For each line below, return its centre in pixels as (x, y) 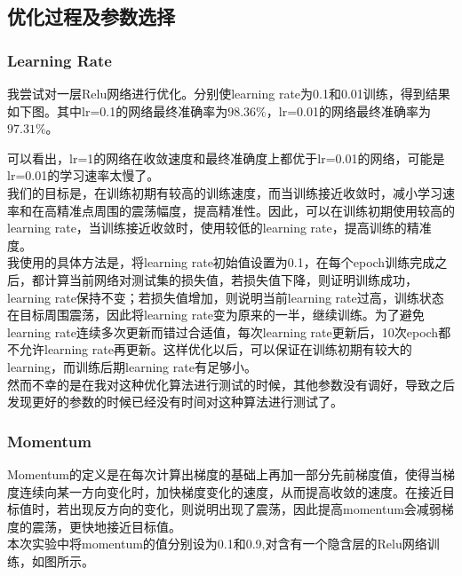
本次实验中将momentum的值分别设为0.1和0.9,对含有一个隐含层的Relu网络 (217, 544)
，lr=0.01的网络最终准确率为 (348, 110)
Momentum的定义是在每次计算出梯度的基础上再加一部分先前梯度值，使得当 (225, 473)
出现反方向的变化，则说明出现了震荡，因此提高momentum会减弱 (255, 509)
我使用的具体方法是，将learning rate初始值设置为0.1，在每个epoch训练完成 (221, 262)
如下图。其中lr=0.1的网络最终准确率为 (118, 110)
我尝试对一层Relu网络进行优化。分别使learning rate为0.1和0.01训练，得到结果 (229, 93)
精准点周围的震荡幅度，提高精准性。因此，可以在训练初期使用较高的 (255, 210)
